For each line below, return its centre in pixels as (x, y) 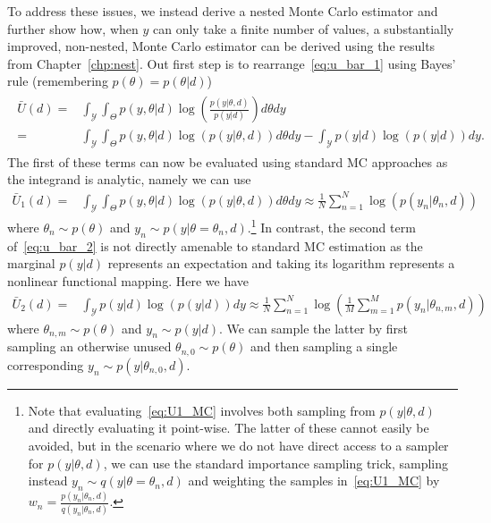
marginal (31, 263)
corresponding (46, 364)
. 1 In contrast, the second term (331, 226)
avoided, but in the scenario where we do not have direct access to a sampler (238, 446)
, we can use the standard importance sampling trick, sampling (276, 463)
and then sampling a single (324, 346)
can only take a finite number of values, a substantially (303, 28)
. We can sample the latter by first (314, 328)
